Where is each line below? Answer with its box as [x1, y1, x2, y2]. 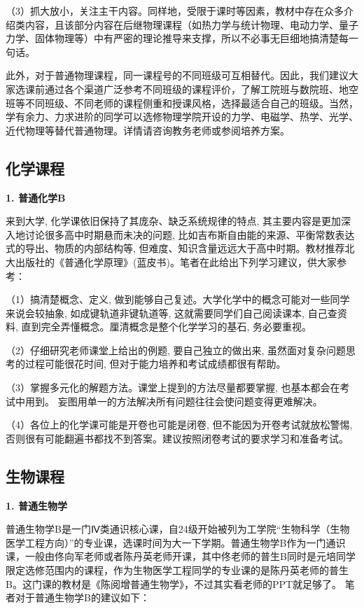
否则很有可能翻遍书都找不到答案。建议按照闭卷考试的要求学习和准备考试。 [6, 430, 349, 445]
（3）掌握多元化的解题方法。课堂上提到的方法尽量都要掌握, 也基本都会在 [6, 380, 340, 395]
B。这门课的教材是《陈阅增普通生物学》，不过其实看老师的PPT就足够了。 [6, 576, 342, 591]
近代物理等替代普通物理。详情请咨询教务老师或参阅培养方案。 [6, 122, 290, 137]
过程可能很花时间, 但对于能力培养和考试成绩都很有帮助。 [24, 356, 286, 371]
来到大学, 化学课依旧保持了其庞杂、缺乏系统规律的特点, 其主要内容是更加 [6, 213, 342, 228]
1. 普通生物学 [6, 498, 67, 512]
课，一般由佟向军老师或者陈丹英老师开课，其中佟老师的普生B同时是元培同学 [6, 549, 356, 563]
